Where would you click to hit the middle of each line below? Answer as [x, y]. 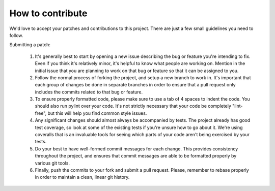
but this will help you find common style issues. [97, 113]
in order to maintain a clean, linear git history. [82, 177]
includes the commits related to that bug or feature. [89, 92]
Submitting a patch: [30, 45]
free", [41, 113]
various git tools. [52, 163]
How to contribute [48, 13]
